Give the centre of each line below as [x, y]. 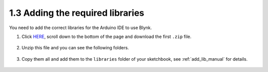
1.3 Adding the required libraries [77, 13]
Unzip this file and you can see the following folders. [75, 48]
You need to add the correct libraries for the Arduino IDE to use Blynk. [81, 28]
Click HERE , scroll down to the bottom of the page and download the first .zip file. [106, 36]
